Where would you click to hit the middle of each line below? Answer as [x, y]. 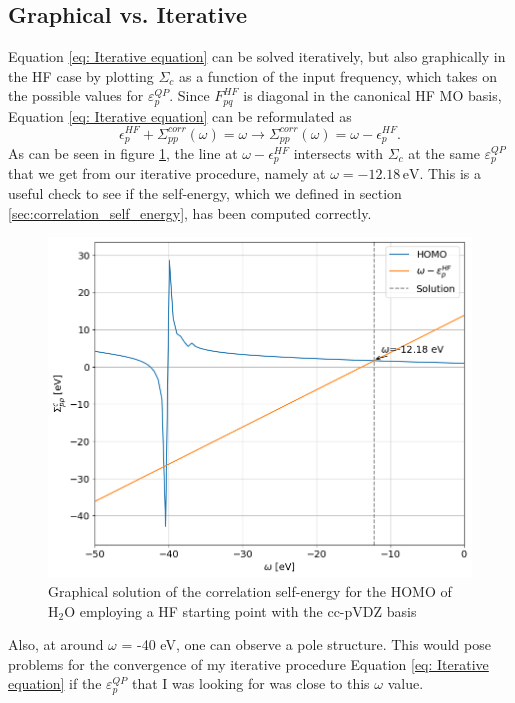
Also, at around [56, 644]
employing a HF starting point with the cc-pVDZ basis [248, 610]
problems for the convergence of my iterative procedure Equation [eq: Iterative [248, 663]
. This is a [450, 173]
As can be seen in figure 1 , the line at [123, 152]
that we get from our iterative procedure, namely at [167, 173]
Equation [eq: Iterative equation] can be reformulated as [180, 115]
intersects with [338, 152]
